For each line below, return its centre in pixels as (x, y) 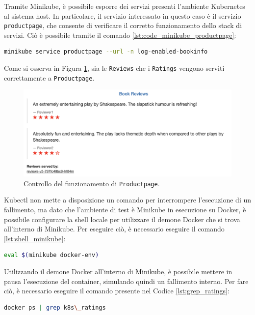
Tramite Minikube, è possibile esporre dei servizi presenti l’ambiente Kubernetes (125, 6)
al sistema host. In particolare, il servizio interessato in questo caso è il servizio (123, 15)
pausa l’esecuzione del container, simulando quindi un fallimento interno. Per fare (126, 281)
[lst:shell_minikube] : (35, 238)
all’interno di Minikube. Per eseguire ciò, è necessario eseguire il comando (114, 229)
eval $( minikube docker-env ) (51, 255)
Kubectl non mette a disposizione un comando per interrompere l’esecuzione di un (127, 200)
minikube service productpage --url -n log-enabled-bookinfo (106, 52)
